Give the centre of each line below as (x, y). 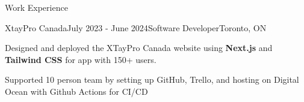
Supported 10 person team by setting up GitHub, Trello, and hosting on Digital (152, 79)
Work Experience (36, 7)
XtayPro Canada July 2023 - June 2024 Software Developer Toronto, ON (136, 27)
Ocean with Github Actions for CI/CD (76, 91)
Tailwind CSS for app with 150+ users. (81, 59)
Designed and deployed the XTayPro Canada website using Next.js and (139, 48)
